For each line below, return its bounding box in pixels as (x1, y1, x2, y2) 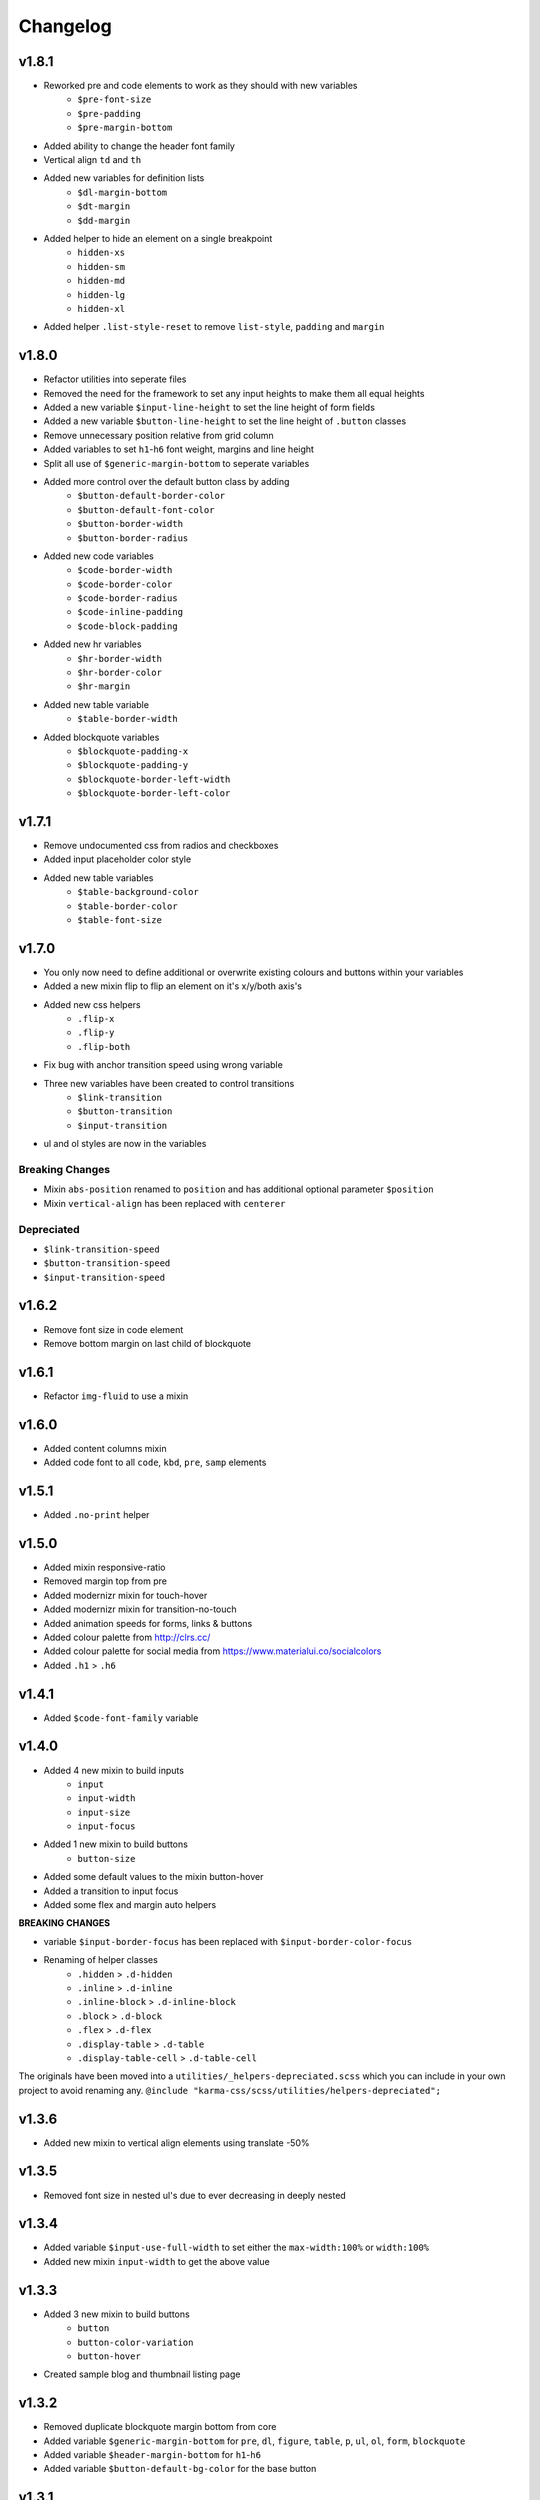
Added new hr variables (43, 638, 142, 650)
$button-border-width (77, 518, 184, 530)
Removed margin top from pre (43, 1575, 167, 1587)
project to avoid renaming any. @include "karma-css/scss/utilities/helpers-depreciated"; (18, 2084, 442, 2096)
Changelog (18, 15, 112, 37)
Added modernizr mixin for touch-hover (43, 1589, 208, 1601)
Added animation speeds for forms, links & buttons (43, 1617, 253, 1629)
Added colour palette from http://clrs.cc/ (43, 1631, 211, 1643)
